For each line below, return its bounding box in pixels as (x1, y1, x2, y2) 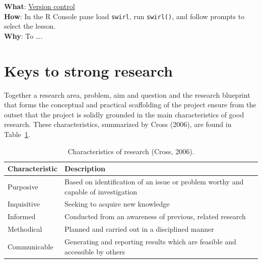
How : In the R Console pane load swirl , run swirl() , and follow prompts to (4, 11, 245, 21)
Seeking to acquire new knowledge (64, 199, 170, 209)
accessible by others (64, 246, 125, 256)
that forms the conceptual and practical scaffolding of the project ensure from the (4, 99, 256, 110)
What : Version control (4, 1, 75, 11)
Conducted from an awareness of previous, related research (64, 211, 246, 222)
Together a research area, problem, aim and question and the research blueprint (4, 89, 250, 100)
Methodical (8, 224, 42, 234)
